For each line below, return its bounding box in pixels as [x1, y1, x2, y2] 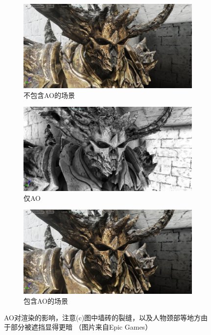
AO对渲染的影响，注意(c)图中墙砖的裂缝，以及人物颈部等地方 [4, 312, 201, 322]
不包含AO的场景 [23, 90, 75, 100]
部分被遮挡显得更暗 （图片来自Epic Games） [10, 322, 152, 332]
